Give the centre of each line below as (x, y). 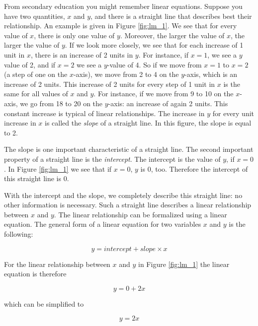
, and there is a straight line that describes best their (171, 16)
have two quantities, (35, 16)
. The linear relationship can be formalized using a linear (140, 214)
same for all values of (36, 94)
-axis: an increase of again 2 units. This (168, 103)
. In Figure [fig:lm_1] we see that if (58, 168)
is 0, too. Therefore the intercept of (194, 168)
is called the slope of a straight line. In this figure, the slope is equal (148, 123)
